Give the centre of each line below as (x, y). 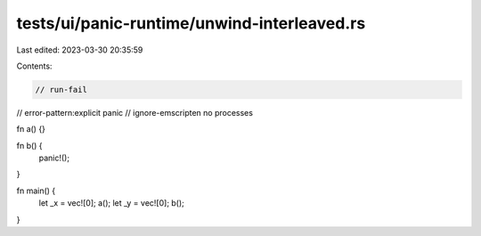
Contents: (34, 66)
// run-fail (61, 90)
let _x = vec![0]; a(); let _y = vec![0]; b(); (111, 203)
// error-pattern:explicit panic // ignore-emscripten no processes (135, 112)
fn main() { (36, 191)
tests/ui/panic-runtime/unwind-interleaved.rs (191, 23)
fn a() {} (31, 129)
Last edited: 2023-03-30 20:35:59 (80, 50)
